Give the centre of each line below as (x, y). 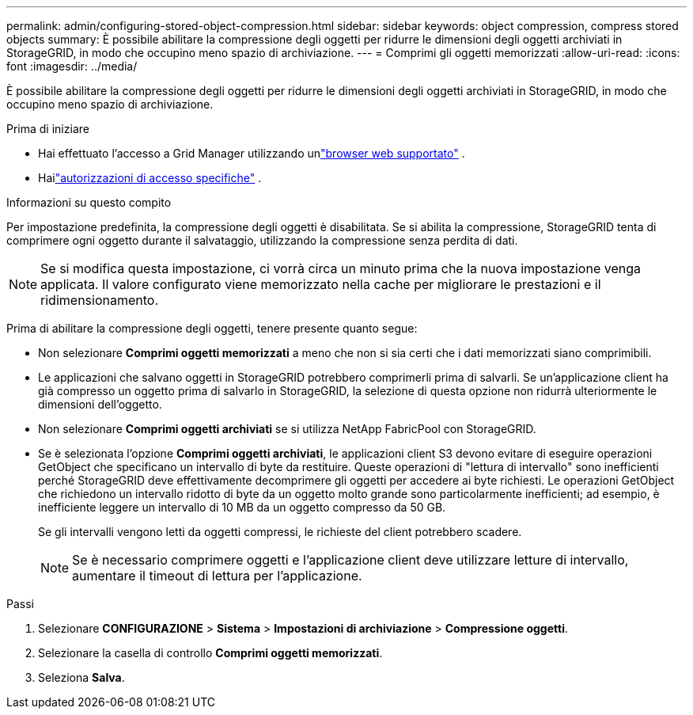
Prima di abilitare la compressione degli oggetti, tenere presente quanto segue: (212, 328)
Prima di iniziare (48, 129)
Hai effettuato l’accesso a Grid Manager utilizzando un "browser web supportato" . (252, 153)
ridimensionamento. (100, 300)
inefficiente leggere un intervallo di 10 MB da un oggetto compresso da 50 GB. (242, 507)
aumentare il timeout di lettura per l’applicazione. (217, 576)
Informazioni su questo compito (89, 202)
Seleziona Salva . (81, 677)
